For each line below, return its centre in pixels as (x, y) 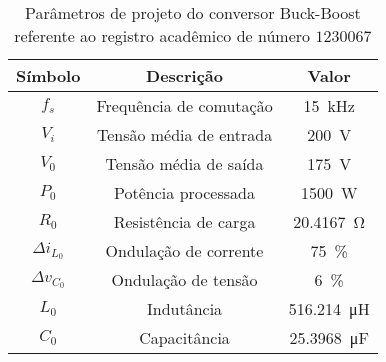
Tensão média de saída (184, 163)
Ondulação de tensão (184, 279)
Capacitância (184, 337)
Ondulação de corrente (184, 250)
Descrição (185, 75)
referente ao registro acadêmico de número (162, 35)
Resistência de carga (184, 221)
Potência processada (184, 192)
